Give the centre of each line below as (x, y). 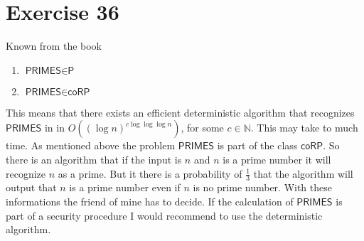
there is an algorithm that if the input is (94, 159)
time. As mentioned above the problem (91, 145)
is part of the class (257, 145)
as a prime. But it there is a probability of (150, 173)
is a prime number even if (125, 187)
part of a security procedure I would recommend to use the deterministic (164, 215)
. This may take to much (304, 128)
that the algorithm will (303, 173)
